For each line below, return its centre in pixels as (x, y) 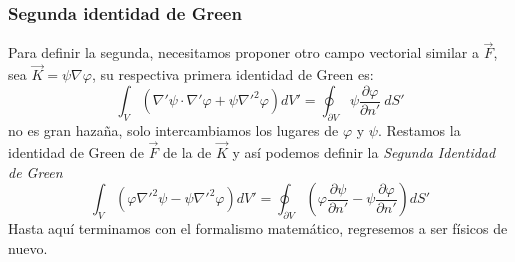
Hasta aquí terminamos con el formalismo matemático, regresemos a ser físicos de (258, 227)
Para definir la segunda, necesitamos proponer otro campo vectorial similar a (243, 52)
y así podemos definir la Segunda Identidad (364, 151)
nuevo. (28, 247)
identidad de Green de (76, 151)
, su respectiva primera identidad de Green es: (232, 74)
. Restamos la (419, 130)
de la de (187, 151)
